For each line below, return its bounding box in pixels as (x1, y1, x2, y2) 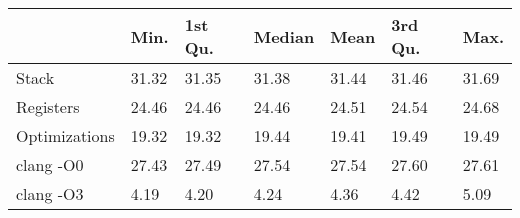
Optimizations (16, 124, 115, 147)
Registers (16, 95, 80, 118)
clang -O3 (16, 182, 84, 205)
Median (253, 24, 315, 48)
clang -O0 (16, 153, 84, 176)
